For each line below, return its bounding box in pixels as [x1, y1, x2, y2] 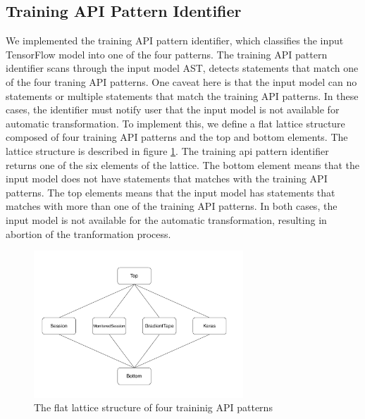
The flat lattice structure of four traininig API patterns [34, 400, 273, 415]
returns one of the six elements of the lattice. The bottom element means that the [6, 157, 359, 172]
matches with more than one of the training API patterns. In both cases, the [6, 199, 338, 213]
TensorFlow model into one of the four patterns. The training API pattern [6, 46, 328, 61]
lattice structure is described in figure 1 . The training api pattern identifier [6, 143, 329, 158]
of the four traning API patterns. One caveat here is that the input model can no [6, 74, 357, 89]
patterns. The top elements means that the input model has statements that [6, 185, 335, 199]
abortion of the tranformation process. [6, 226, 171, 241]
